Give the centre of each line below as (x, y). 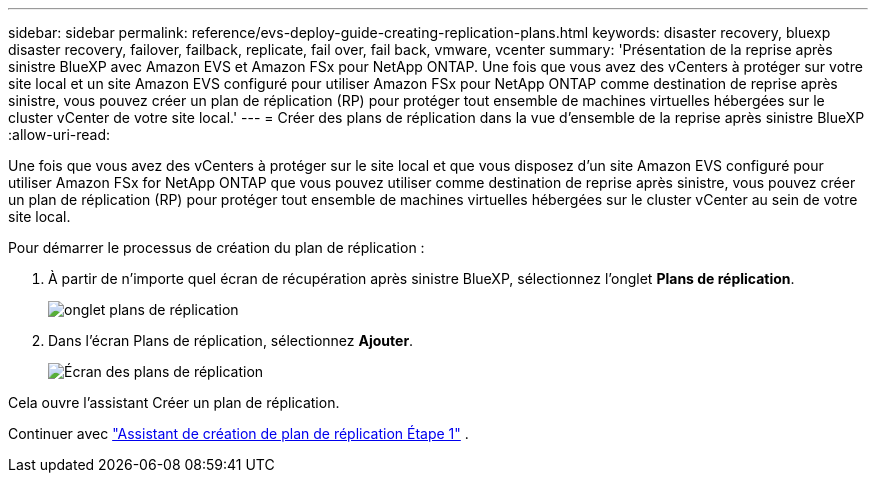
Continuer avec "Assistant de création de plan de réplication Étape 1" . (238, 433)
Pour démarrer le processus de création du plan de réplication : (216, 247)
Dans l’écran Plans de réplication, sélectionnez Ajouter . (231, 340)
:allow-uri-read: (59, 134)
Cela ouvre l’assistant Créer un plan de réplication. (174, 402)
